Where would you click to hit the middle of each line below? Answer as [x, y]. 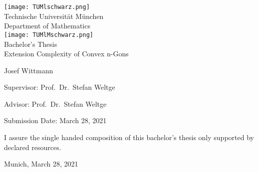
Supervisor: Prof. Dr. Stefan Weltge [60, 87]
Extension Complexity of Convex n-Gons [66, 54]
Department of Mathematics [47, 26]
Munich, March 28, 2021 [41, 164]
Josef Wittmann [29, 70]
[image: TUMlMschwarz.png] [49, 35]
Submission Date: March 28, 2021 [55, 120]
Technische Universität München [54, 16]
